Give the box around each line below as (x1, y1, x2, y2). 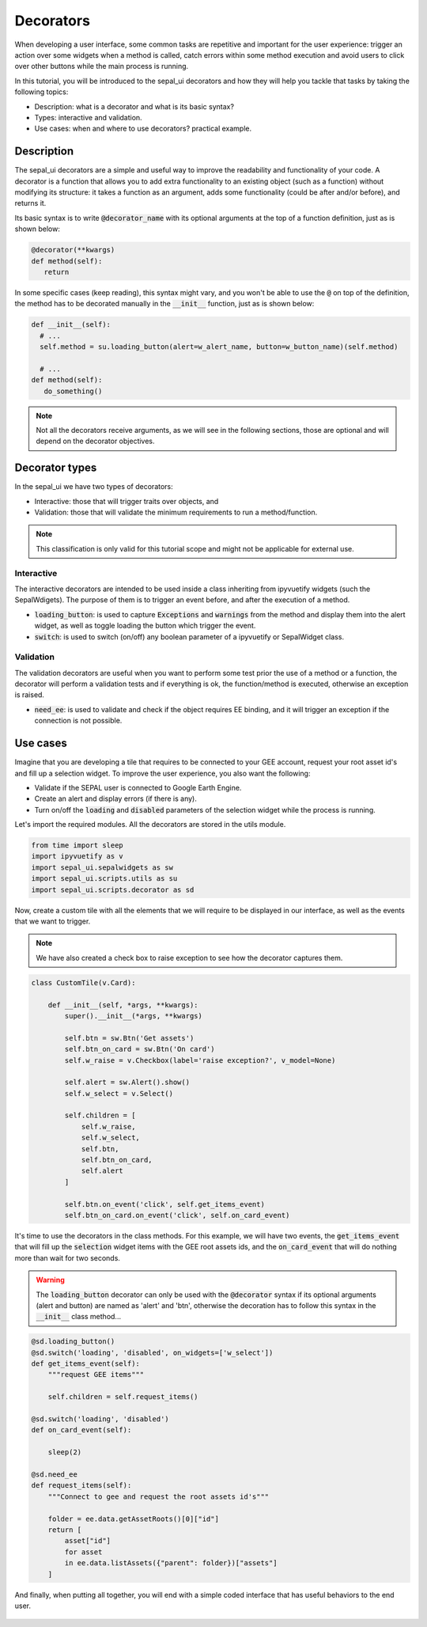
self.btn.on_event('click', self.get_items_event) (64, 1200, 265, 1208)
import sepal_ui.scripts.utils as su (31, 874, 178, 883)
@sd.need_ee (31, 1470, 78, 1479)
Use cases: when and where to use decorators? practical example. (34, 123, 252, 134)
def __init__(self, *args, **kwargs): (47, 1000, 198, 1009)
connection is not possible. (34, 716, 123, 726)
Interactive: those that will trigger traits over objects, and (34, 496, 219, 506)
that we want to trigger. (14, 916, 91, 926)
